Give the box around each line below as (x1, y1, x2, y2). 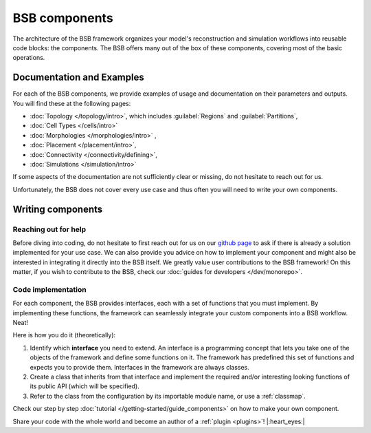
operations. (12, 54, 45, 62)
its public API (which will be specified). (30, 382, 140, 390)
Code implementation (12, 284, 87, 294)
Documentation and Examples (12, 72, 144, 83)
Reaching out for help (12, 224, 87, 234)
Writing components (12, 203, 103, 215)
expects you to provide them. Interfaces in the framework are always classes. (30, 363, 250, 371)
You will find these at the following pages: (12, 99, 131, 107)
